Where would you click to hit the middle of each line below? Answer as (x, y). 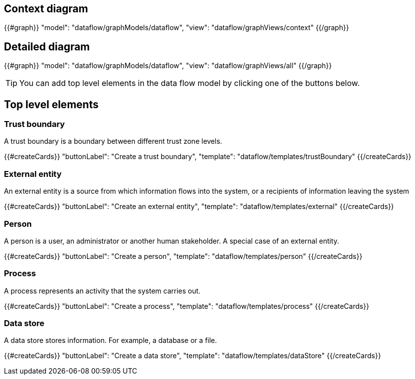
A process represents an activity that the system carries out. (102, 291)
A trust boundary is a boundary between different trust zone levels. (113, 141)
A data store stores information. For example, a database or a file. (111, 340)
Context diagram (46, 9)
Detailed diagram (47, 46)
